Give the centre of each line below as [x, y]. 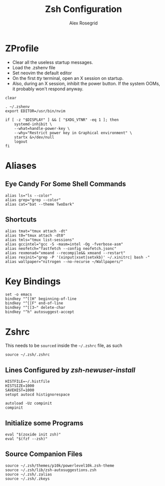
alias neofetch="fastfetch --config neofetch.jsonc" [61, 248]
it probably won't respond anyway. [48, 89]
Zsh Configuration [83, 9]
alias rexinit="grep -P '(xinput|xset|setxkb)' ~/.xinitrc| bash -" [78, 257]
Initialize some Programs [44, 423]
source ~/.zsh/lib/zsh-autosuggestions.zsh [51, 470]
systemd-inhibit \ [33, 124]
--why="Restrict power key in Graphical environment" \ [73, 133]
